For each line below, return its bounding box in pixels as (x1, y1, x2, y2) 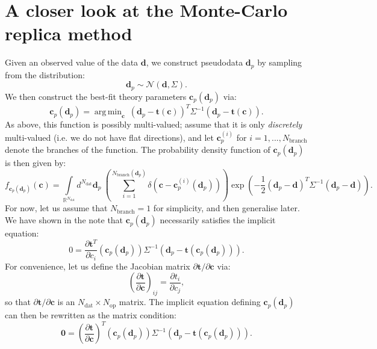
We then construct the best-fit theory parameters (5, 90, 187, 102)
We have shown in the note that (5, 214, 123, 226)
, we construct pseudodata (146, 56, 243, 69)
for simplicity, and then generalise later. (153, 202, 300, 214)
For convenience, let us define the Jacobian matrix (5, 259, 190, 272)
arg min (94, 108, 122, 117)
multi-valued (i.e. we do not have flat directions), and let (5, 131, 214, 143)
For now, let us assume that (5, 202, 108, 214)
